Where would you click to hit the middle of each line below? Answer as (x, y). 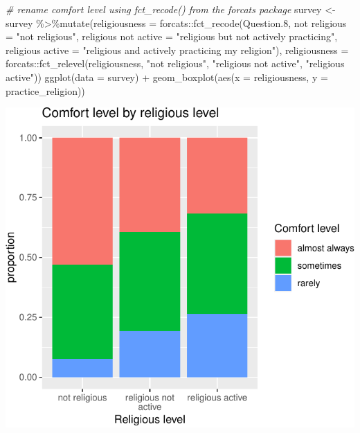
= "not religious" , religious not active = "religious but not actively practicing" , (172, 36)
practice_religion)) (45, 90)
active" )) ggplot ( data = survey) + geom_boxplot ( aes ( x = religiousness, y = (167, 77)
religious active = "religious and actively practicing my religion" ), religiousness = (177, 50)
